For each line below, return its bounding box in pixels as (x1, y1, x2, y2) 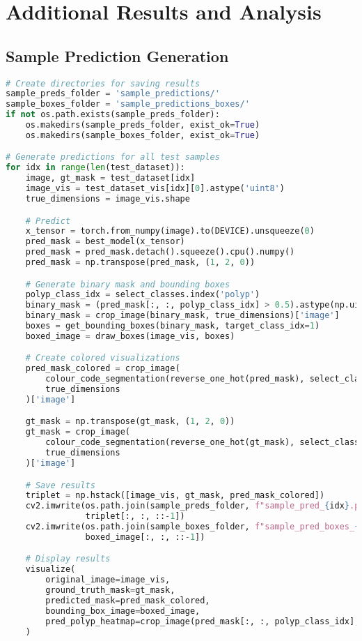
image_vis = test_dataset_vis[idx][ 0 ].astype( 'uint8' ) (25, 183, 285, 194)
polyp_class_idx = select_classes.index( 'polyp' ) (25, 289, 260, 300)
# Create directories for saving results (6, 78, 200, 89)
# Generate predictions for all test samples (6, 152, 220, 163)
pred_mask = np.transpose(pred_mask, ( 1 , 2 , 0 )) (25, 257, 255, 268)
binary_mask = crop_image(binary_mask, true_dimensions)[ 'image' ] (25, 310, 340, 321)
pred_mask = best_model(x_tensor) (25, 236, 185, 247)
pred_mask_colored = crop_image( (25, 363, 180, 374)
